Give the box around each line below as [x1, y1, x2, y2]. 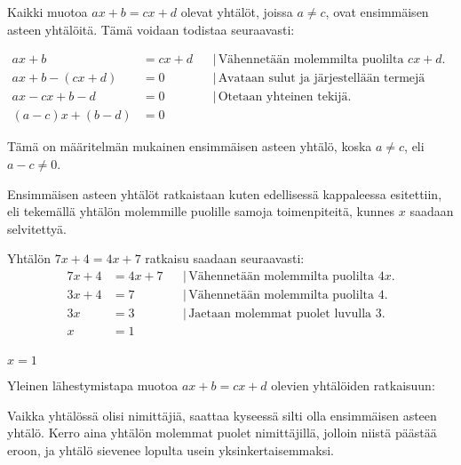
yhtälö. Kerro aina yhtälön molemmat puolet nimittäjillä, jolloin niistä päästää [7, 423, 437, 442]
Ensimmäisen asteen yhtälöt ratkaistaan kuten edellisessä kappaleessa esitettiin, [7, 184, 442, 203]
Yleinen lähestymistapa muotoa [7, 376, 179, 395]
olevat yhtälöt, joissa [180, 3, 293, 20]
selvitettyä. [7, 219, 67, 237]
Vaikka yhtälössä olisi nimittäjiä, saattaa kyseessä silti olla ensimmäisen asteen [7, 405, 437, 424]
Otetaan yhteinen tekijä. [218, 91, 352, 104]
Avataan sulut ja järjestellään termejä [218, 72, 425, 85]
